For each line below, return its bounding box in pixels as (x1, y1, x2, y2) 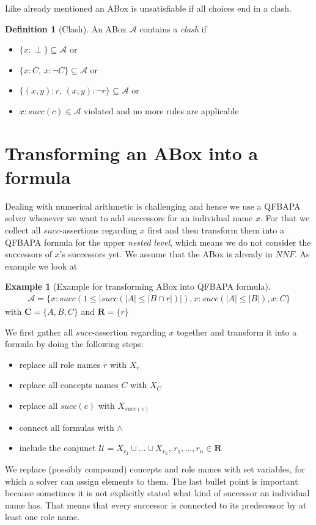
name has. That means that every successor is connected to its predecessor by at (5, 498, 307, 511)
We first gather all (5, 325, 73, 338)
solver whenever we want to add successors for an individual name (5, 211, 253, 224)
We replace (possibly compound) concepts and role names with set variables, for (5, 463, 305, 475)
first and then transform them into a (147, 224, 284, 237)
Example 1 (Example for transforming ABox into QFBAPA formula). (5, 280, 271, 293)
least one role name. (5, 510, 80, 523)
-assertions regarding (59, 224, 138, 237)
